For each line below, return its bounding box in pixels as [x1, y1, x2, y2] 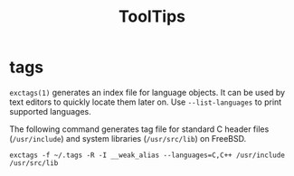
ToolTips [118, 6, 186, 27]
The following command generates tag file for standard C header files [9, 124, 270, 134]
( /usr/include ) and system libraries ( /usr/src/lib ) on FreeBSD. [9, 133, 247, 144]
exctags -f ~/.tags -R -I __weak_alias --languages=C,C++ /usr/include [9, 151, 285, 160]
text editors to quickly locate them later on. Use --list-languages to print [9, 97, 282, 107]
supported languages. [9, 106, 92, 116]
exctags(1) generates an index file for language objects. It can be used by [9, 87, 286, 97]
